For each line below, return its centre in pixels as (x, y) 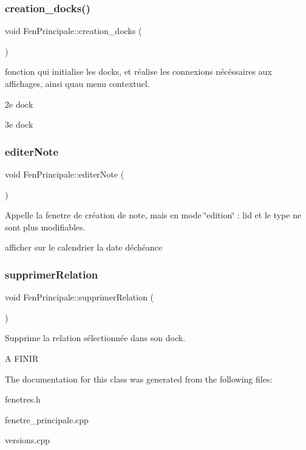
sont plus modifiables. (45, 227)
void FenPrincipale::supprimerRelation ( (80, 297)
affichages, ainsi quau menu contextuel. (77, 83)
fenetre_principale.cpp (47, 419)
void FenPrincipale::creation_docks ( (73, 31)
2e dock (19, 104)
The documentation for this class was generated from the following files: (139, 379)
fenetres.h (23, 399)
